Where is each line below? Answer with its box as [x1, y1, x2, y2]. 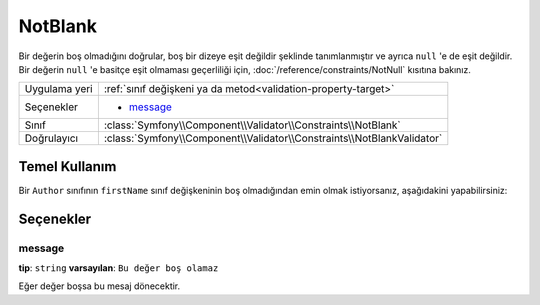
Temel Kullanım [18, 158, 117, 175]
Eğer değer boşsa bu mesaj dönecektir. [18, 280, 181, 292]
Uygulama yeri [24, 82, 94, 96]
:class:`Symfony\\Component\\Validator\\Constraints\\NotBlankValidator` [103, 131, 443, 145]
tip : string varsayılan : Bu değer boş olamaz [18, 262, 219, 274]
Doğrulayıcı [24, 131, 79, 145]
